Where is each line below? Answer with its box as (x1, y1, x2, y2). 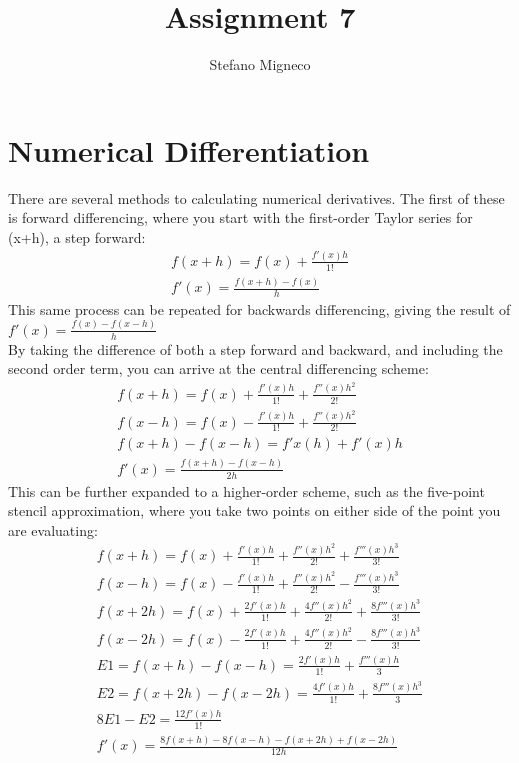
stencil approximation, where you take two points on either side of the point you (8, 500, 501, 521)
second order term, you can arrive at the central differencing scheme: (8, 358, 429, 379)
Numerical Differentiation (8, 129, 370, 170)
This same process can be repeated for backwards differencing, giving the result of (8, 298, 511, 319)
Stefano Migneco (209, 54, 311, 75)
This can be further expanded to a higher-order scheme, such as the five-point (8, 480, 485, 501)
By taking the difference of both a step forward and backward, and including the (8, 338, 503, 359)
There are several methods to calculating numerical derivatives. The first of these (8, 187, 505, 208)
